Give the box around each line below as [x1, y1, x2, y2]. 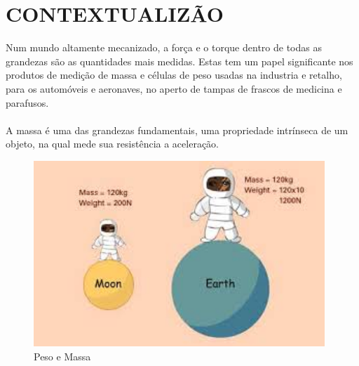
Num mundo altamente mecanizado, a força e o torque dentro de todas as [6, 40, 322, 55]
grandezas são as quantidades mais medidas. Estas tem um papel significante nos [6, 53, 353, 68]
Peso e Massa [34, 349, 91, 364]
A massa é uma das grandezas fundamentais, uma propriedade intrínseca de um [6, 122, 348, 137]
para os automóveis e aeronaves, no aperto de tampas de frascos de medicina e [6, 81, 342, 96]
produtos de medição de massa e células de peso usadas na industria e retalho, [6, 67, 342, 82]
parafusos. [6, 95, 49, 110]
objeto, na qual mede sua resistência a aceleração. [6, 136, 219, 151]
